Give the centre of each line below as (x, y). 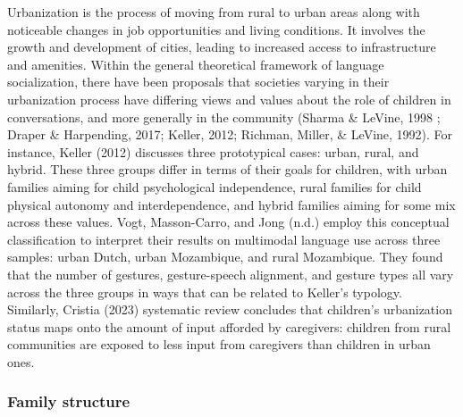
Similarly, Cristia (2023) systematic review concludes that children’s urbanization (230, 309)
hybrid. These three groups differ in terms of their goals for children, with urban (227, 169)
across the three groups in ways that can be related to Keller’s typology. (205, 292)
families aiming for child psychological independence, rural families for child (215, 186)
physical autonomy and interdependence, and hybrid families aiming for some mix (231, 204)
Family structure (69, 401)
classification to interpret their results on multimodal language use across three (224, 239)
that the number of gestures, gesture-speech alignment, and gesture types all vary (231, 274)
